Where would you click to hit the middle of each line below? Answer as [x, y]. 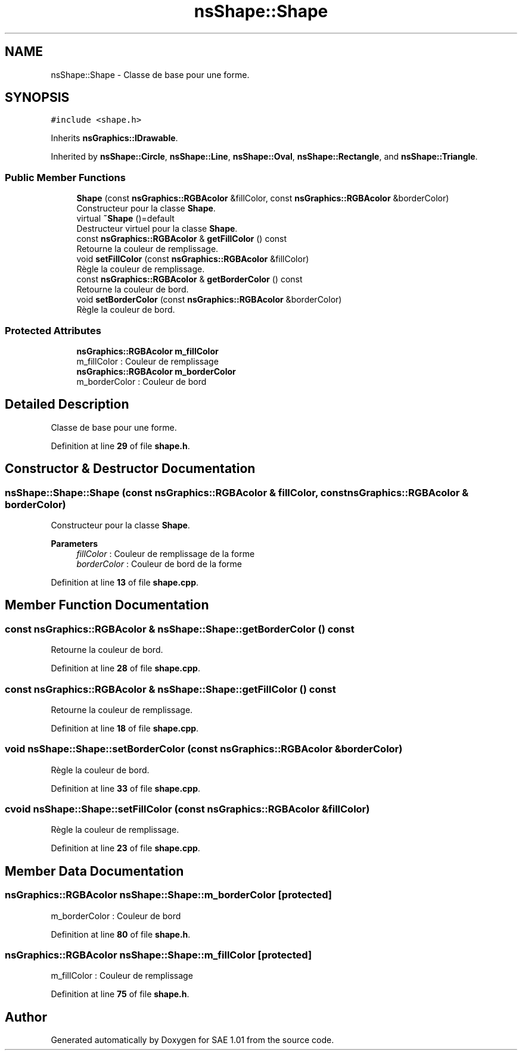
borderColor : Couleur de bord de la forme [159, 564]
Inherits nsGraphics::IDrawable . [114, 138]
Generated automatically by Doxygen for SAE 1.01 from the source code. [192, 1040]
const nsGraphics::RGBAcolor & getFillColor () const [182, 239]
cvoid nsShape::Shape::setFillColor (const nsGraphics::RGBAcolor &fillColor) [187, 809]
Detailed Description [67, 404]
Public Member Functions [65, 177]
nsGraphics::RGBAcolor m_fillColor [147, 351]
